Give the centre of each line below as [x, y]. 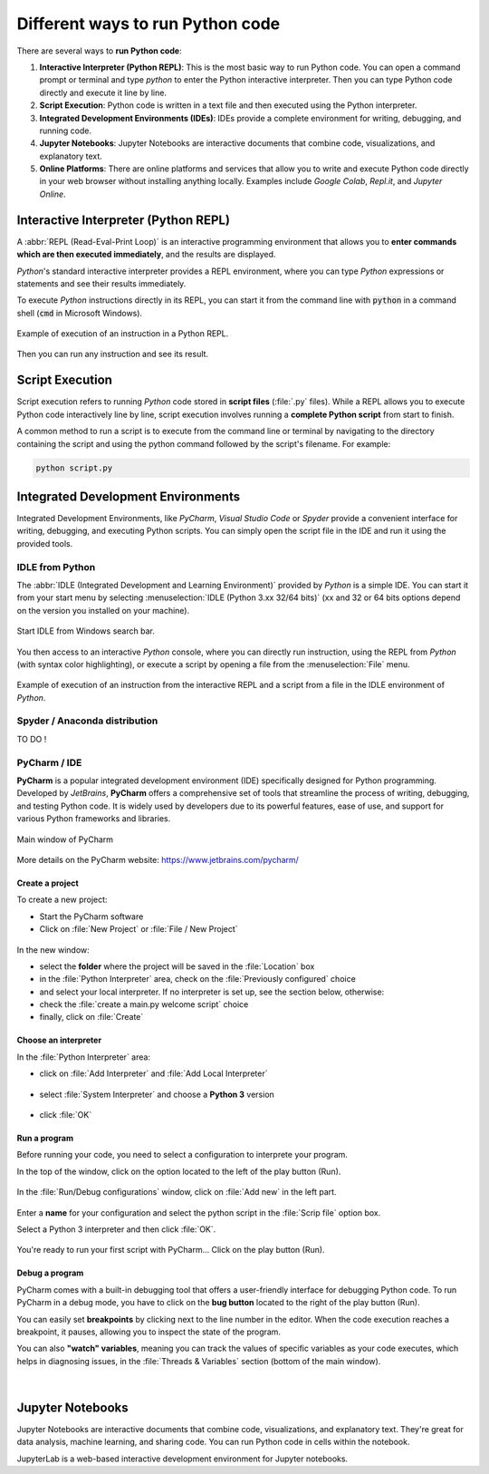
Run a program [45, 1139]
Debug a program [50, 1273]
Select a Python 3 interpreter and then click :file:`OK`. [116, 1229]
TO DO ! [32, 739]
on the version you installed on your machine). [103, 610]
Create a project [48, 883]
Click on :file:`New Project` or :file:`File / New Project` [139, 929]
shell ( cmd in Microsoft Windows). [80, 313]
